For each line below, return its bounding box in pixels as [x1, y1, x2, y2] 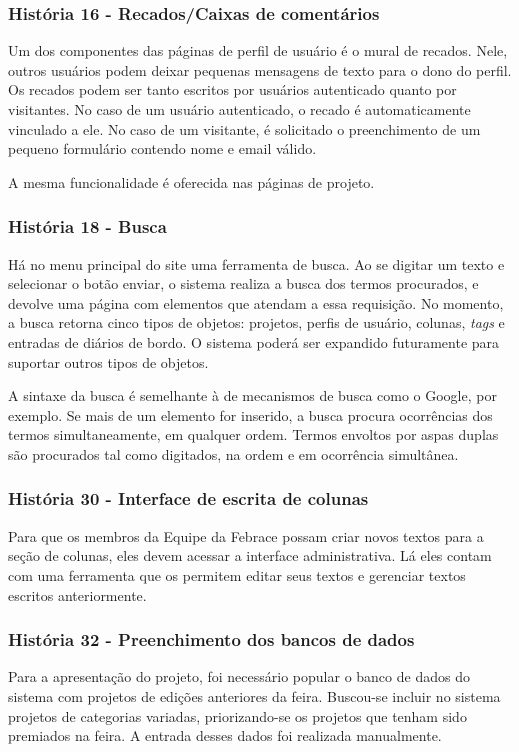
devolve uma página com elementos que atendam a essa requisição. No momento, [8, 292, 504, 313]
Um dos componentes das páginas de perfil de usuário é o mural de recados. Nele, [8, 40, 508, 61]
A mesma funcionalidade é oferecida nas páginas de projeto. [8, 171, 375, 192]
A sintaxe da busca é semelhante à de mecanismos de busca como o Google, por [8, 385, 497, 406]
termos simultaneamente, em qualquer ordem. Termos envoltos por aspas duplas [8, 424, 499, 445]
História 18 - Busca [8, 214, 167, 239]
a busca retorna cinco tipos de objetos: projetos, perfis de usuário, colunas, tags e [8, 312, 505, 333]
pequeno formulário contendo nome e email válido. [8, 138, 317, 159]
